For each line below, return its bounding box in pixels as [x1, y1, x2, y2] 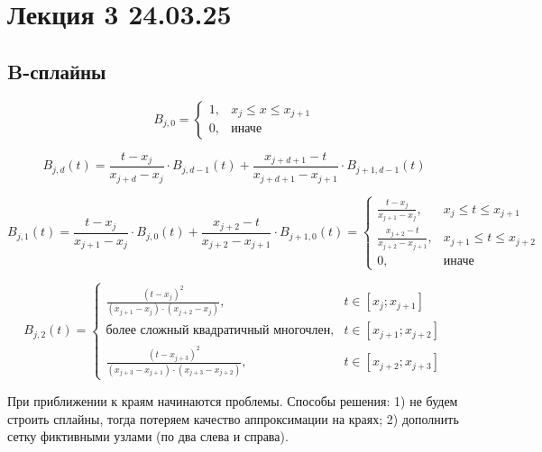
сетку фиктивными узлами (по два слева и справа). [7, 427, 289, 446]
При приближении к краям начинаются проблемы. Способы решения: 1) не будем [7, 391, 458, 410]
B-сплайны [7, 57, 106, 85]
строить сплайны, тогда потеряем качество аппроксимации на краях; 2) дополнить [7, 409, 459, 428]
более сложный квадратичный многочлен [106, 324, 331, 338]
